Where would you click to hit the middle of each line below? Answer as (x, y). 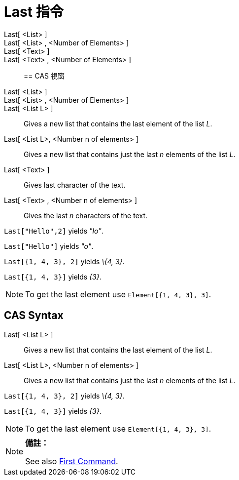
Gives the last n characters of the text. (86, 215)
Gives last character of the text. (75, 185)
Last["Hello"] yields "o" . (49, 246)
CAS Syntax (34, 316)
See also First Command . (72, 461)
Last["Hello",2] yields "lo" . (54, 231)
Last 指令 (34, 12)
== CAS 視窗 (44, 76)
